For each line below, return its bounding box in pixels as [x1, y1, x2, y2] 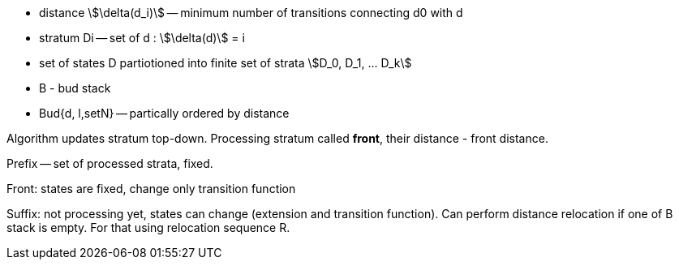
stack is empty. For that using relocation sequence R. [6, 221, 290, 234]
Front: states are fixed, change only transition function [6, 182, 296, 195]
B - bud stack [39, 81, 111, 95]
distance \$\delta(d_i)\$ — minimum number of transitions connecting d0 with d [39, 6, 463, 19]
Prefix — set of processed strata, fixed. [6, 157, 213, 170]
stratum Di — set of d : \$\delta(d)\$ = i [39, 31, 245, 45]
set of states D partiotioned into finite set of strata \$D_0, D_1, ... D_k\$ [39, 56, 412, 70]
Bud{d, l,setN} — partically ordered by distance [39, 106, 290, 120]
